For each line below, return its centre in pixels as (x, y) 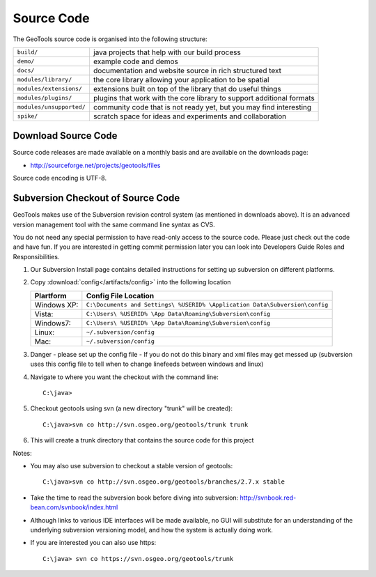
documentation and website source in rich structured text (187, 70)
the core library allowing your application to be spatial (181, 79)
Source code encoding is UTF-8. (60, 178)
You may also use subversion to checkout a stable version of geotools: (132, 466)
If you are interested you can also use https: (93, 543)
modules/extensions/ (50, 89)
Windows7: (53, 323)
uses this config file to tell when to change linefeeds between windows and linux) (147, 364)
